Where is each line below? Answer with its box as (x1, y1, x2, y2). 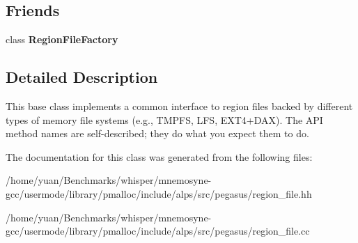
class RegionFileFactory (6, 32, 118, 47)
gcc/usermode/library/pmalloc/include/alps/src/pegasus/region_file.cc (6, 224, 310, 238)
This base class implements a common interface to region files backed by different (6, 99, 353, 113)
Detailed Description (6, 66, 158, 88)
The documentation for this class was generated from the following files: (6, 149, 313, 164)
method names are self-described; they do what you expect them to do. (6, 126, 309, 141)
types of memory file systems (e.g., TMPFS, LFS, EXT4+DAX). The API (6, 112, 323, 127)
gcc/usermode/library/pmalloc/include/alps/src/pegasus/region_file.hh (6, 186, 312, 201)
